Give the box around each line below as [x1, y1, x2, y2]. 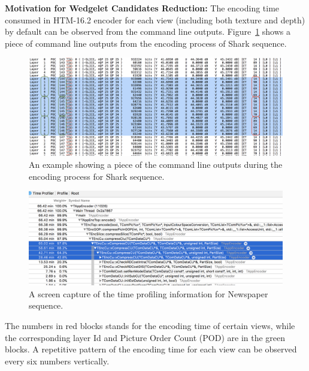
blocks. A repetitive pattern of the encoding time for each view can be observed [5, 343, 297, 355]
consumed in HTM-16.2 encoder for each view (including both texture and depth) [5, 13, 305, 26]
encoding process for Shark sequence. [29, 170, 165, 182]
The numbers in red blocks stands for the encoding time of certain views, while [5, 319, 295, 332]
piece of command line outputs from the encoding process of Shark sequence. [5, 37, 287, 49]
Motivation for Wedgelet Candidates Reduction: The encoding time [5, 2, 280, 14]
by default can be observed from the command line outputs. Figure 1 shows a [5, 25, 291, 38]
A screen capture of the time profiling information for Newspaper [29, 287, 268, 300]
